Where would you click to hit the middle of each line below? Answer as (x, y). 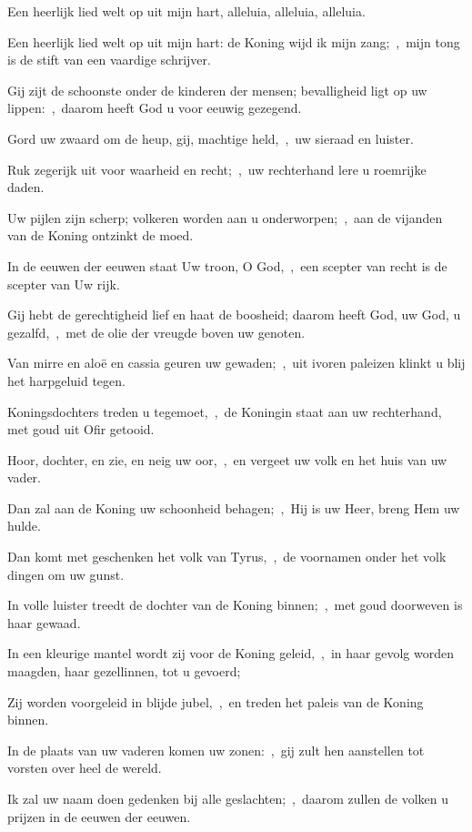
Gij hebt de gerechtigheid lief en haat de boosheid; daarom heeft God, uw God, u (234, 315)
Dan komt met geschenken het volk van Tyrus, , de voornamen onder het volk (227, 557)
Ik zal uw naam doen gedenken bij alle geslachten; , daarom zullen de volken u (228, 798)
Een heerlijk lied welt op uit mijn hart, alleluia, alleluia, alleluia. (186, 11)
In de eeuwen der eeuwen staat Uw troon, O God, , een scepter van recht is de (227, 265)
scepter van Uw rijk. (64, 284)
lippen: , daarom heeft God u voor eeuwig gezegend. (155, 108)
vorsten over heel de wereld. (85, 768)
